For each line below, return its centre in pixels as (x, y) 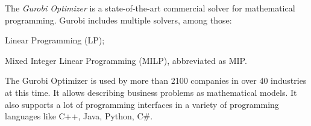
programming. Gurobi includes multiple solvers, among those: (118, 20)
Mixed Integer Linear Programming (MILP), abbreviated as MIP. (126, 60)
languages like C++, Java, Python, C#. (79, 116)
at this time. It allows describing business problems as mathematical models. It (151, 92)
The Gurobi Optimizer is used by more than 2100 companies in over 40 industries (156, 80)
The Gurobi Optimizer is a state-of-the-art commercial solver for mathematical (150, 8)
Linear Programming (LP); (55, 40)
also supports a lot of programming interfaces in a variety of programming (142, 104)
